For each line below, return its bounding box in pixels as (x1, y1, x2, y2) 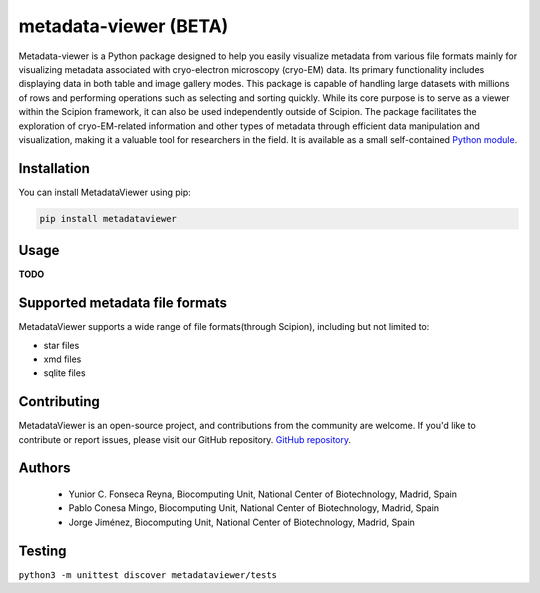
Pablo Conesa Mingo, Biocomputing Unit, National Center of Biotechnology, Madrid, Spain (68, 502, 440, 514)
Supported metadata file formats (18, 295, 227, 312)
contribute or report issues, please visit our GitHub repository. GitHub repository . (18, 433, 352, 445)
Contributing (18, 393, 100, 410)
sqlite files (43, 367, 86, 379)
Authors (18, 460, 71, 477)
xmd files (43, 353, 82, 365)
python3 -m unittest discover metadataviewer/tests (18, 569, 278, 580)
